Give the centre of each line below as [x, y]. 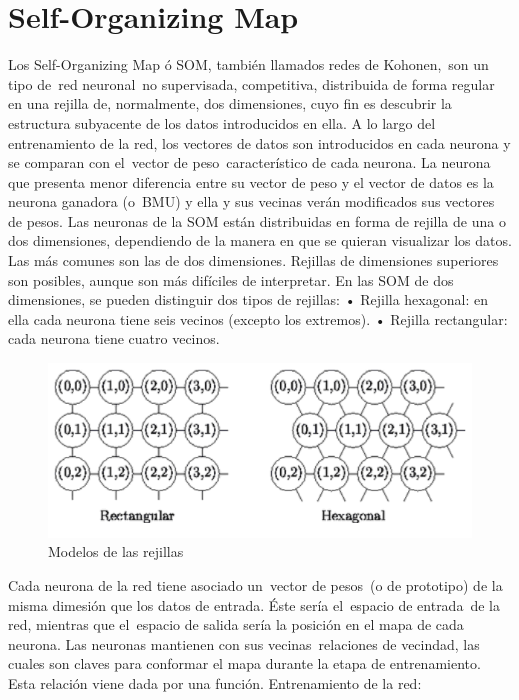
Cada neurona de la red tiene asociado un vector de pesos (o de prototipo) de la [255, 585]
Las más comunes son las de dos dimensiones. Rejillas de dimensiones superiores [253, 260]
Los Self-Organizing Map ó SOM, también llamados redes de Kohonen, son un [248, 64]
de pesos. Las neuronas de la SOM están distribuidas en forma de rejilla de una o [257, 220]
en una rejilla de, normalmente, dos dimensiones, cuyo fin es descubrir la [230, 103]
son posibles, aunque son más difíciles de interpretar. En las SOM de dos [231, 279]
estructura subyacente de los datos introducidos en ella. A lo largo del [222, 122]
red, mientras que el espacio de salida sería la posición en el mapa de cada [236, 624]
